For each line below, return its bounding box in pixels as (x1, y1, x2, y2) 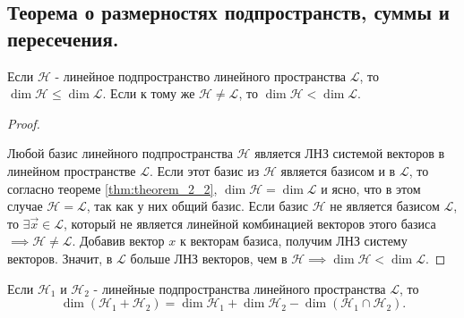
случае (7, 197, 43, 215)
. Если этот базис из (150, 161, 260, 180)
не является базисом (330, 197, 440, 215)
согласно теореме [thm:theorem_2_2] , (7, 179, 218, 197)
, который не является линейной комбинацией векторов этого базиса (64, 213, 436, 232)
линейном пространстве (7, 161, 136, 180)
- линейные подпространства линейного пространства (93, 279, 386, 297)
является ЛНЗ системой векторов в (254, 144, 445, 163)
